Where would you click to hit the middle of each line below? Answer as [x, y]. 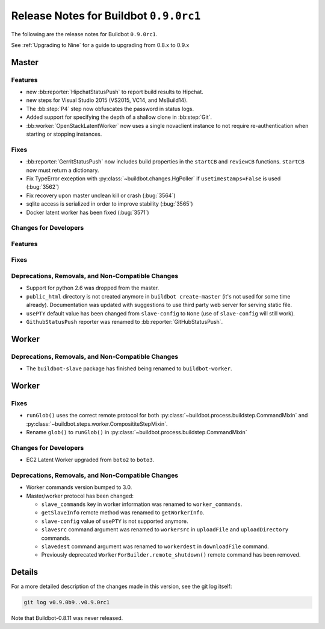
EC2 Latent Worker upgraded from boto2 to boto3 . [90, 460]
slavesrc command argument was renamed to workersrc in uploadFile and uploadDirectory [165, 529]
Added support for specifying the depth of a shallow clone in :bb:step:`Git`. [119, 117]
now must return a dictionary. [63, 170]
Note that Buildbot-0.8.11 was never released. [67, 618]
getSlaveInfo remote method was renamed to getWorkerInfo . [123, 513]
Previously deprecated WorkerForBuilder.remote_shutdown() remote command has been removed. [171, 555]
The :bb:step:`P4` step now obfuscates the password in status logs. [110, 109]
